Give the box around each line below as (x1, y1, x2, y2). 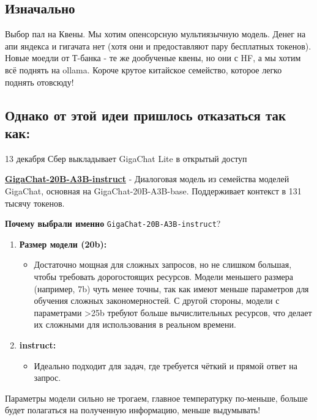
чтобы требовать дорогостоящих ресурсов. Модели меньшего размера (34, 270, 293, 282)
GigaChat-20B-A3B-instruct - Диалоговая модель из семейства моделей (5, 172, 289, 185)
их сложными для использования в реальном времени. (34, 318, 236, 331)
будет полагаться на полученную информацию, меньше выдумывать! (5, 403, 261, 416)
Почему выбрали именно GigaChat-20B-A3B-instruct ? (5, 217, 221, 230)
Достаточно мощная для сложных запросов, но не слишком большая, (34, 258, 292, 271)
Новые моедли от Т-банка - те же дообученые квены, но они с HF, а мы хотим (5, 51, 301, 64)
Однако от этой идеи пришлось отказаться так (5, 105, 286, 124)
